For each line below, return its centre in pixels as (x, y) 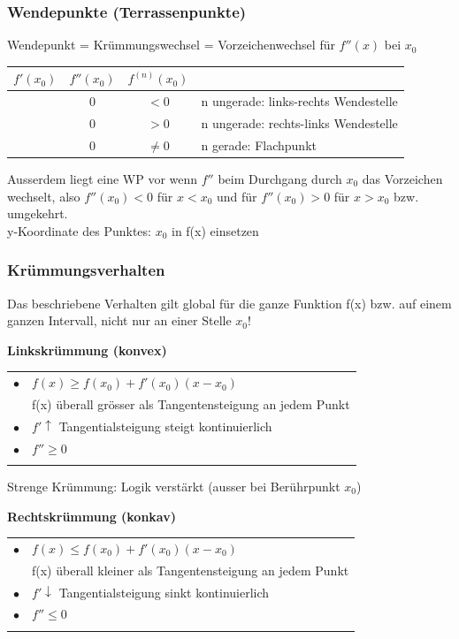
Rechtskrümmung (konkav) (92, 516)
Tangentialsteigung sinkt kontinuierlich (164, 592)
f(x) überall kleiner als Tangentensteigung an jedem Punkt (191, 570)
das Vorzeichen (402, 178)
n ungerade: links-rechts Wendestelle (299, 101)
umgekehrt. (38, 213)
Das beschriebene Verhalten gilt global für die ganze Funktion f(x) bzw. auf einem (229, 303)
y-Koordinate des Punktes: (79, 230)
